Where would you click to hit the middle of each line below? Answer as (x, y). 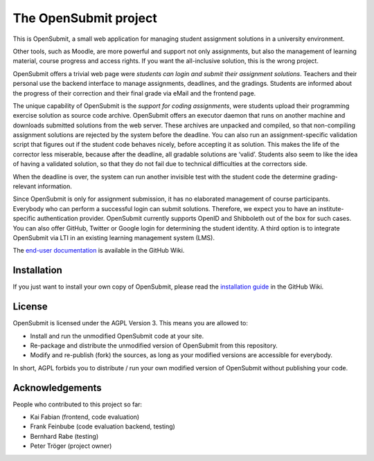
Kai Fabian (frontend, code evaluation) (85, 417)
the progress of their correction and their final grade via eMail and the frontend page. (134, 93)
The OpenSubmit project (85, 18)
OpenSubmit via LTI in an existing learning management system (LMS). (114, 237)
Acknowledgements (57, 388)
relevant (24, 186)
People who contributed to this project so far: (77, 404)
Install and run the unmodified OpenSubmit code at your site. (117, 336)
